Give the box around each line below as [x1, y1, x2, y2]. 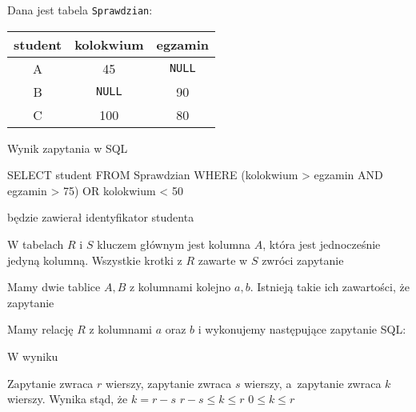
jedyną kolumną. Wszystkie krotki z [7, 251, 182, 268]
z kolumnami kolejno [129, 278, 231, 295]
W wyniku [7, 348, 58, 364]
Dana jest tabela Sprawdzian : [7, 2, 153, 18]
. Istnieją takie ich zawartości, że [250, 278, 410, 295]
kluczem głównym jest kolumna [97, 236, 250, 253]
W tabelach [7, 236, 64, 253]
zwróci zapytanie [262, 251, 344, 268]
